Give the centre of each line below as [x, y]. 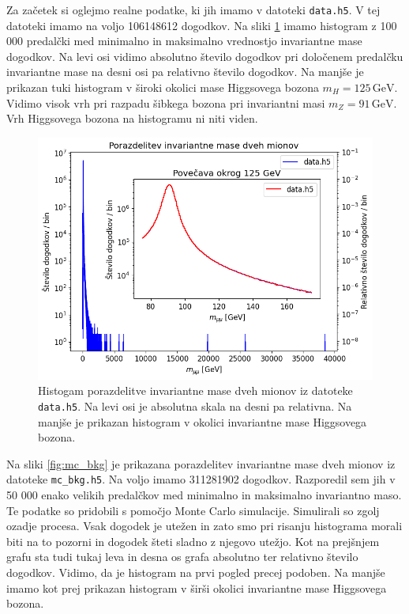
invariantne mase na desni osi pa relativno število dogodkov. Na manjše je [185, 72]
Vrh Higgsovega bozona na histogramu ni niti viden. [132, 118]
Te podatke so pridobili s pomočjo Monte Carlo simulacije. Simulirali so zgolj [193, 510]
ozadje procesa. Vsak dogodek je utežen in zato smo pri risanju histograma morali [204, 526]
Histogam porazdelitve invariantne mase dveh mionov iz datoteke [195, 390]
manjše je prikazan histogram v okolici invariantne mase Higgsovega [203, 421]
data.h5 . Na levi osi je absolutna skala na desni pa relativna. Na [195, 406]
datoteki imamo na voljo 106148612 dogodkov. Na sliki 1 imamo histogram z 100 [202, 25]
